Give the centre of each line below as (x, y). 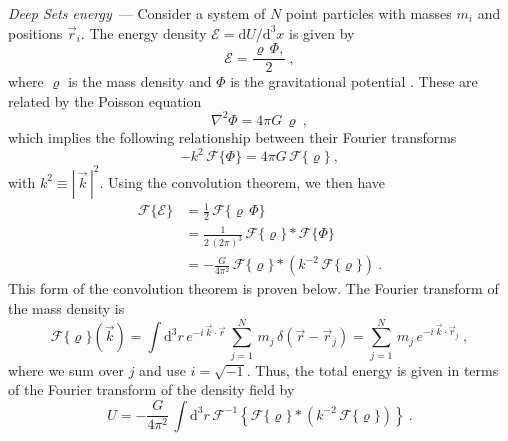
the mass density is (66, 307)
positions (35, 32)
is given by (322, 32)
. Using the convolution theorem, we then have (242, 181)
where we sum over (66, 369)
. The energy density (143, 32)
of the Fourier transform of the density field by (151, 389)
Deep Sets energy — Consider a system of (137, 13)
